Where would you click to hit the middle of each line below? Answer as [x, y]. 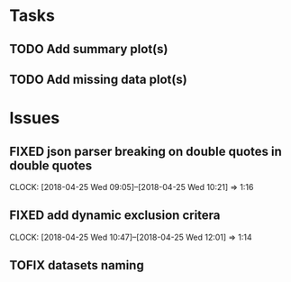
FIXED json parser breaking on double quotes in [145, 151]
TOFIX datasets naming [77, 265]
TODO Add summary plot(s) [89, 49]
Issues [35, 118]
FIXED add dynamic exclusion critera [115, 216]
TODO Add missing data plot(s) [98, 79]
